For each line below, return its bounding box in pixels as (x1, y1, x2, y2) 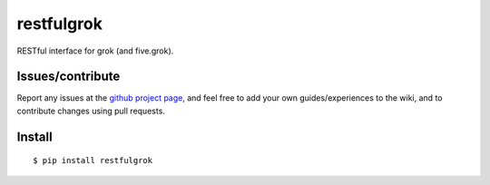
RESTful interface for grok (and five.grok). (16, 45, 174, 56)
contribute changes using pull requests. (16, 105, 165, 116)
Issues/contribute (16, 69, 121, 84)
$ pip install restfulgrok (33, 155, 153, 166)
